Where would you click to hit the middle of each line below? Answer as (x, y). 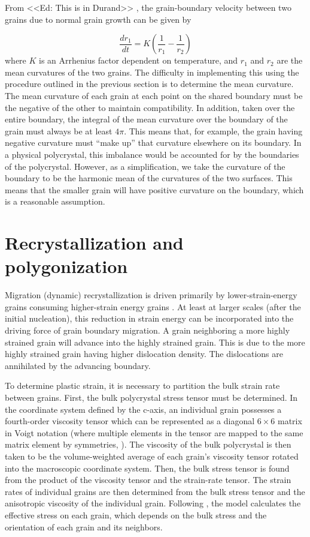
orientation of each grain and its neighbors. (84, 526)
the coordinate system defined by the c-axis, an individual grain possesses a (143, 409)
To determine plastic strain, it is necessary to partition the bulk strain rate (142, 385)
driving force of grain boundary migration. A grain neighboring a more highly (148, 330)
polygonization (66, 266)
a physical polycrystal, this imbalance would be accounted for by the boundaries (152, 154)
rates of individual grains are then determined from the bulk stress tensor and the (155, 491)
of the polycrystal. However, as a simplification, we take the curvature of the (145, 166)
